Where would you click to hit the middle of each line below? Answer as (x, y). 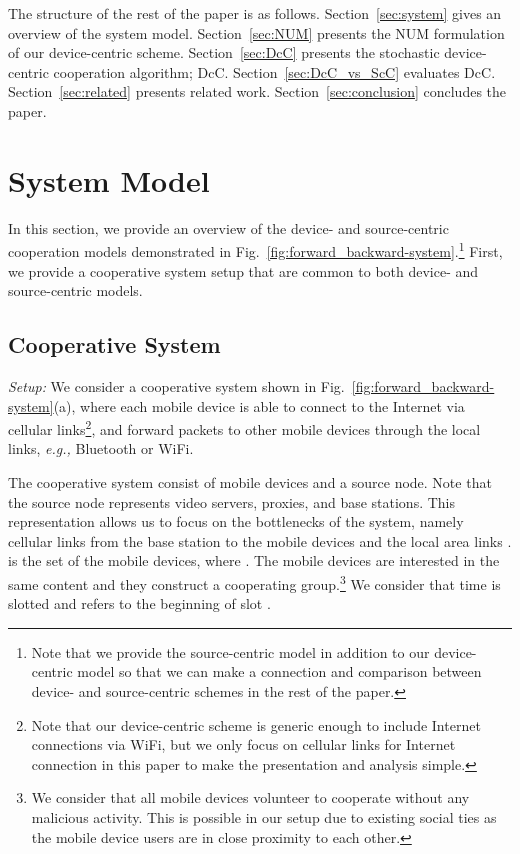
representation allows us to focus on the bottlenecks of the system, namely (236, 521)
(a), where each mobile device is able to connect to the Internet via (259, 405)
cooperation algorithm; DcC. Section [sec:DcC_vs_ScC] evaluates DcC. (274, 71)
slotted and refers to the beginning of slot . (139, 603)
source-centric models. (75, 290)
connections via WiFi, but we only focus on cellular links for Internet (243, 744)
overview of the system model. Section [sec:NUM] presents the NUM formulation (256, 32)
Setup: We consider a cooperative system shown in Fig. (176, 385)
